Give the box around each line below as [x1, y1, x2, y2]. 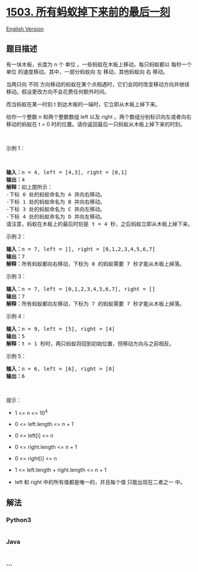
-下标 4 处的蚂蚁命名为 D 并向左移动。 [6, 213, 106, 220]
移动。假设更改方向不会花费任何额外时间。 [6, 88, 110, 95]
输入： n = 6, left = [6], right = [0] [6, 365, 115, 372]
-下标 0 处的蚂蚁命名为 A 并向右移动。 [6, 191, 106, 198]
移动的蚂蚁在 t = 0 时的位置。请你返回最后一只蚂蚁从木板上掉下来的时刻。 [6, 121, 186, 128]
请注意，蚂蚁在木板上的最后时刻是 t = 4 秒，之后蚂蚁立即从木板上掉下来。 [6, 220, 193, 227]
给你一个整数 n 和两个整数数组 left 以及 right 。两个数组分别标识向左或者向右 [6, 113, 192, 120]
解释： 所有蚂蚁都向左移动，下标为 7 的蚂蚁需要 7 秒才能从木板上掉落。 [6, 300, 185, 307]
